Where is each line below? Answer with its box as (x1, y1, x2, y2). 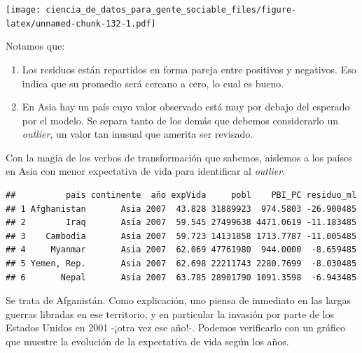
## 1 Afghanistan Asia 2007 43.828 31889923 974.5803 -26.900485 (6, 203, 357, 214)
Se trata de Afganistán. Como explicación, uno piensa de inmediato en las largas (6, 293, 351, 308)
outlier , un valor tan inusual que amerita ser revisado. (22, 127, 253, 141)
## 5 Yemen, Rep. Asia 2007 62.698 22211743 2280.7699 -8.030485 (6, 259, 357, 269)
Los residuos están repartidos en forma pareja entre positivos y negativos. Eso (22, 62, 356, 76)
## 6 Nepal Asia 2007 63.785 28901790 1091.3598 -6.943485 (6, 272, 357, 282)
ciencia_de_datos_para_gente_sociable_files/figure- (46, 5, 297, 15)
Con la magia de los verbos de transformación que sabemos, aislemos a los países (6, 150, 352, 164)
